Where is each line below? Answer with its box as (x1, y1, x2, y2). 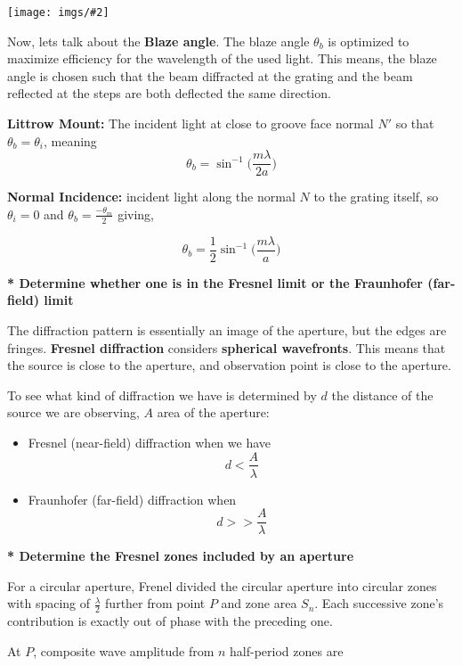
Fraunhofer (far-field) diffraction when (28, 489, 237, 508)
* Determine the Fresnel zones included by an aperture (7, 547, 354, 565)
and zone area (221, 594, 297, 613)
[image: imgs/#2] (7, 6, 109, 19)
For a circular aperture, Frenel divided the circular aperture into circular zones (7, 576, 437, 595)
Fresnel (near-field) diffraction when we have (28, 432, 272, 451)
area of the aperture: (157, 403, 270, 422)
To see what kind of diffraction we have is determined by (7, 385, 317, 404)
